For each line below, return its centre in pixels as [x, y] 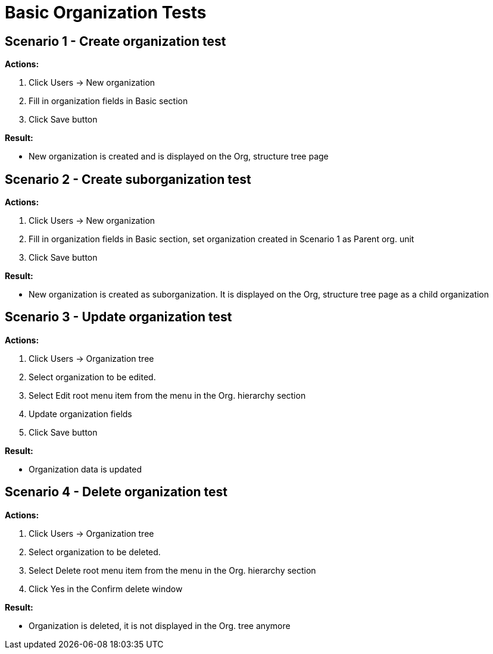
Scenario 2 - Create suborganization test [128, 179]
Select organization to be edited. [92, 377]
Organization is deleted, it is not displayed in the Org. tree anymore [160, 625]
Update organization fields [80, 414]
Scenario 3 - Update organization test [118, 317]
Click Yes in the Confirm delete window [106, 589]
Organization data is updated [85, 469]
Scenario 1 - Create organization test [116, 41]
